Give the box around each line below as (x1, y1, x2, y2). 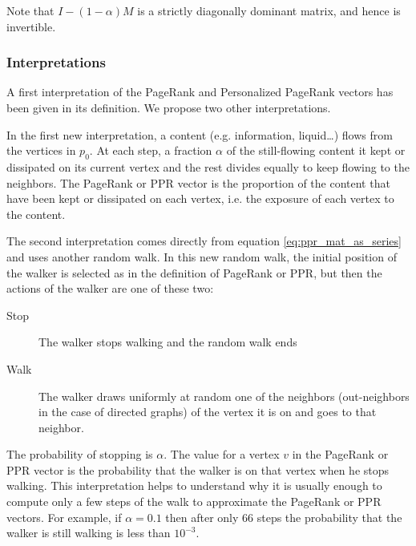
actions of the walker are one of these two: (6, 280, 214, 297)
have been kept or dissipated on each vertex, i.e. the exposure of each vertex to (6, 190, 394, 207)
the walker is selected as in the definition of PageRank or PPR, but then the (6, 264, 382, 281)
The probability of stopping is (6, 446, 153, 463)
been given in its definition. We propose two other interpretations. (6, 99, 331, 115)
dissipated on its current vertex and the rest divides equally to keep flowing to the (6, 158, 410, 175)
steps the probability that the (256, 508, 402, 525)
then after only (165, 508, 239, 525)
